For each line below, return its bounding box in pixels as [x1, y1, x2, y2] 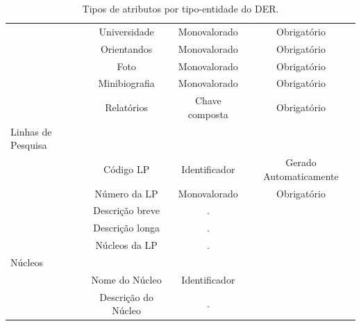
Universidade [99, 24, 154, 38]
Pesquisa [10, 138, 47, 152]
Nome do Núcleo [91, 272, 162, 286]
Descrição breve [93, 203, 160, 218]
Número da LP [94, 186, 158, 200]
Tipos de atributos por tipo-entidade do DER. [82, 1, 279, 15]
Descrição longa [93, 220, 160, 235]
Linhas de [10, 124, 52, 138]
